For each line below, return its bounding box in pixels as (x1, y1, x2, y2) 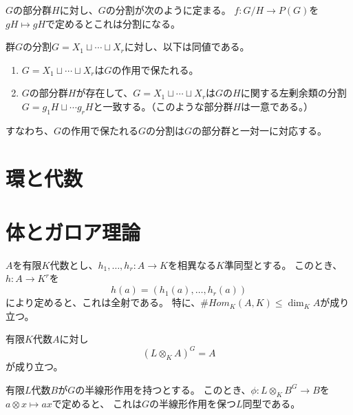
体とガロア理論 (6, 217, 141, 245)
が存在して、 (76, 85, 133, 100)
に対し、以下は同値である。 (124, 39, 250, 54)
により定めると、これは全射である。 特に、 (6, 295, 201, 310)
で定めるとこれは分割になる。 (45, 16, 181, 30)
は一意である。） (241, 99, 313, 113)
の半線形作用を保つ (149, 396, 236, 410)
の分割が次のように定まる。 (105, 3, 231, 17)
